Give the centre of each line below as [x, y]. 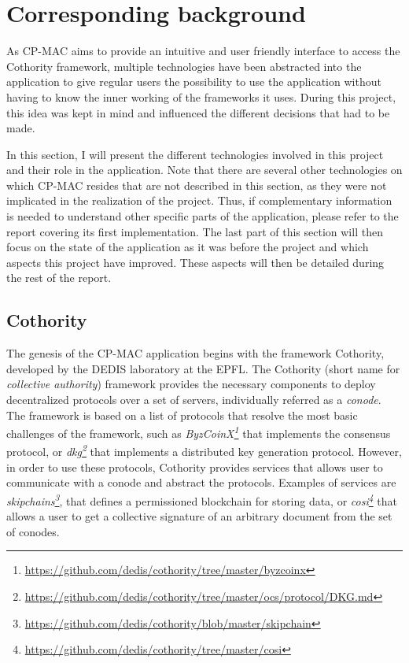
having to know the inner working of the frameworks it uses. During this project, [201, 96]
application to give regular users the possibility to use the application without [194, 81]
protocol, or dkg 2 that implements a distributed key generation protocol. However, [204, 450]
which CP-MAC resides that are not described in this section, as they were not [197, 185]
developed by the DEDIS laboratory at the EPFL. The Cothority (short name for [203, 368]
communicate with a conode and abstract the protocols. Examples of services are [201, 482]
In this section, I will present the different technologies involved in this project [195, 154]
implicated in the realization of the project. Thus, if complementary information [199, 200]
